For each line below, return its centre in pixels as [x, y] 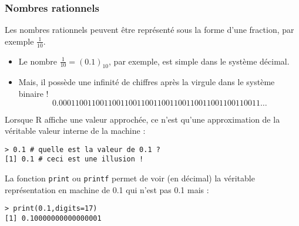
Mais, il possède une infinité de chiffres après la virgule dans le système [147, 82]
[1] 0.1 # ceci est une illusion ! [74, 159]
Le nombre [38, 61]
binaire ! [33, 94]
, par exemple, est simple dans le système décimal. [199, 61]
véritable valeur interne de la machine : [75, 131]
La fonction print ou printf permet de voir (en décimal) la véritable [130, 178]
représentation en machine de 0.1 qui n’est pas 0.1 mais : [107, 189]
